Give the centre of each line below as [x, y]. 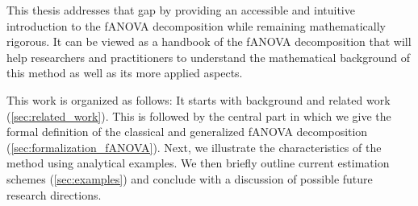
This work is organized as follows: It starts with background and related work [199, 99]
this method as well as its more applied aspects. [125, 73]
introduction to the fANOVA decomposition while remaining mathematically [196, 25]
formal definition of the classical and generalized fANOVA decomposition [187, 132]
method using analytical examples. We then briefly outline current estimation [198, 163]
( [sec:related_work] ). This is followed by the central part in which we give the [199, 115]
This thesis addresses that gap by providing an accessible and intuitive [181, 10]
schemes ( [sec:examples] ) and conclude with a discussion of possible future [190, 178]
